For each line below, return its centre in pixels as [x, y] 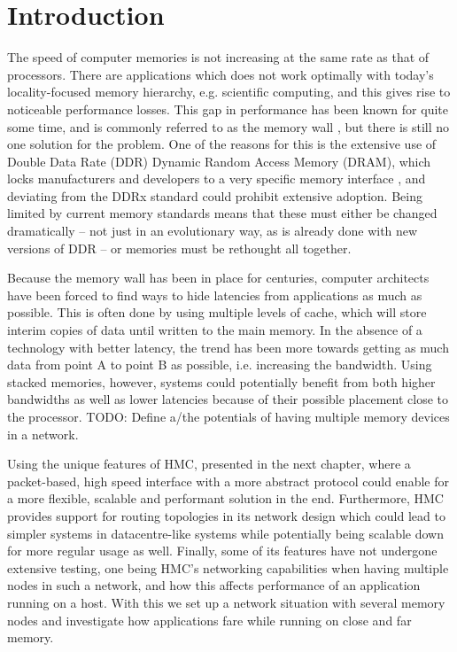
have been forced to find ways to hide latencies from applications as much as [215, 295]
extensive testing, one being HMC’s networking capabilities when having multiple [228, 567]
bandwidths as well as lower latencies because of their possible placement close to [228, 399]
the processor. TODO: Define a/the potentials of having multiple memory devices [228, 416]
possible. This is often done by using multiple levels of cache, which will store [217, 312]
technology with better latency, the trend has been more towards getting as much [228, 347]
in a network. [43, 434]
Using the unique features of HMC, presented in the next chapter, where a [209, 464]
